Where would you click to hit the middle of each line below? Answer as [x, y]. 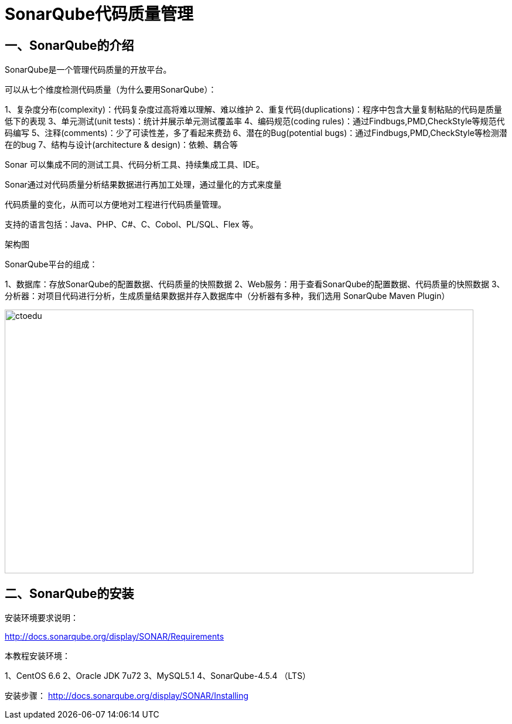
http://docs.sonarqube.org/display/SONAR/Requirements [115, 637]
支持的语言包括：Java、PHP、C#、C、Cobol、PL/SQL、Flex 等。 [132, 225]
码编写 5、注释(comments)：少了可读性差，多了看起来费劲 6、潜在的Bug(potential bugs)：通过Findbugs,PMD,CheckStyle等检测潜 [256, 133]
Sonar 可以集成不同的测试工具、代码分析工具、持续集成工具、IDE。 [134, 165]
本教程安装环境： [37, 656]
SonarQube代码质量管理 [99, 14]
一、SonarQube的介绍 [69, 45]
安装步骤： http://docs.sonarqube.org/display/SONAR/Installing [127, 696]
